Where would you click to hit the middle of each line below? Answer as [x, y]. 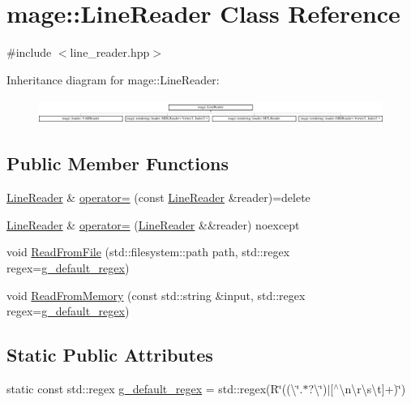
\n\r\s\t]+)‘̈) [372, 388]
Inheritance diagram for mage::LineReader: [113, 79]
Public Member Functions [118, 163]
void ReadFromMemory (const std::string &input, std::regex [156, 295]
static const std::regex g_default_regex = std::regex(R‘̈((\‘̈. [155, 388]
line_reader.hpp [110, 52]
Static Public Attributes [110, 355]
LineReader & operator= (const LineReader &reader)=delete [158, 197]
